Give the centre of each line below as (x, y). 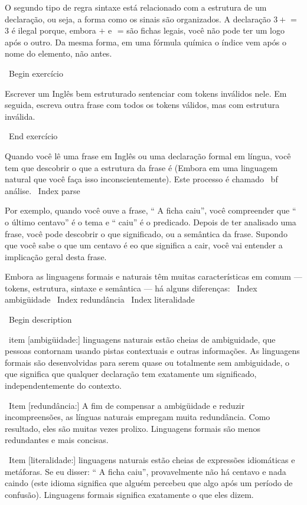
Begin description (40, 319)
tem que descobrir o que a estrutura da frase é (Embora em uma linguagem (141, 167)
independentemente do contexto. (63, 386)
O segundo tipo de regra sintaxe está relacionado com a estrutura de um (136, 7)
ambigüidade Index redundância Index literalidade (100, 299)
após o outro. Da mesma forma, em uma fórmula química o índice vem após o (146, 42)
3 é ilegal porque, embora (50, 30)
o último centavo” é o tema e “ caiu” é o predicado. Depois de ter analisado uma (151, 222)
